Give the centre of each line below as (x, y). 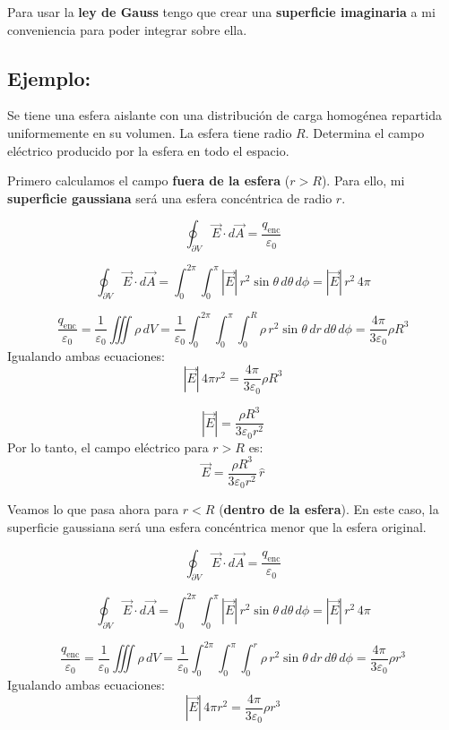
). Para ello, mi (363, 180)
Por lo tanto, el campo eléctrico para (108, 447)
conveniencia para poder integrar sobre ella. (127, 29)
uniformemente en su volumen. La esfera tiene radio (150, 132)
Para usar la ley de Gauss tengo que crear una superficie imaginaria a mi (221, 12)
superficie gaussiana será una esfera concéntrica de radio (170, 198)
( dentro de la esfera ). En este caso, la (329, 509)
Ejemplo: (49, 77)
